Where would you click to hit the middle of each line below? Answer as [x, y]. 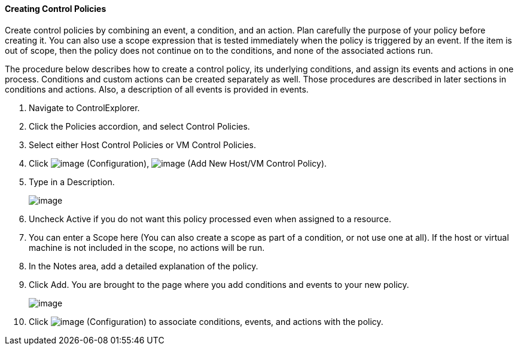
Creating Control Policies [56, 9]
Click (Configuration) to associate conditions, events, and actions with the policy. [206, 321]
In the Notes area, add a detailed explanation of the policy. [144, 266]
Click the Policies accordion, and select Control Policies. [139, 126]
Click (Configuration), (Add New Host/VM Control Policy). [178, 163]
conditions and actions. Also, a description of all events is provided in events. [157, 89]
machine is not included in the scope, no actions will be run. [147, 247]
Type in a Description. [72, 182]
